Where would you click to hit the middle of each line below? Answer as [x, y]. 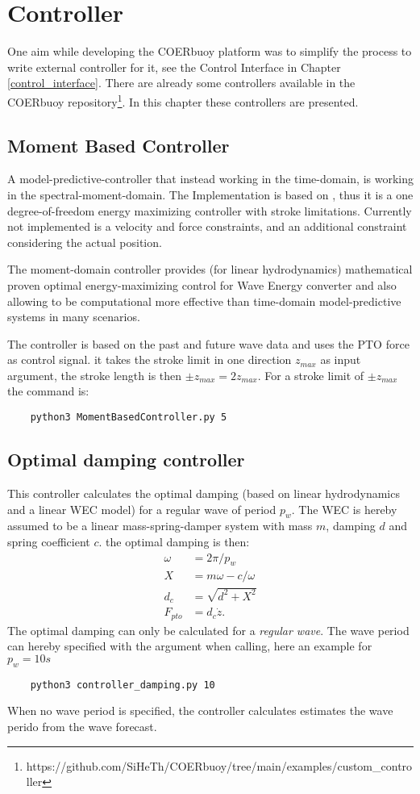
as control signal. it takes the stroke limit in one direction [150, 359]
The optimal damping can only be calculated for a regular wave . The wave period [208, 630]
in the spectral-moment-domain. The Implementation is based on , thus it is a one [210, 194]
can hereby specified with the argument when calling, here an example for [190, 646]
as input [341, 359]
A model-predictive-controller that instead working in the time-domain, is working [210, 179]
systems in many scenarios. [74, 317]
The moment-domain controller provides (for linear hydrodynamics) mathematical [210, 269]
